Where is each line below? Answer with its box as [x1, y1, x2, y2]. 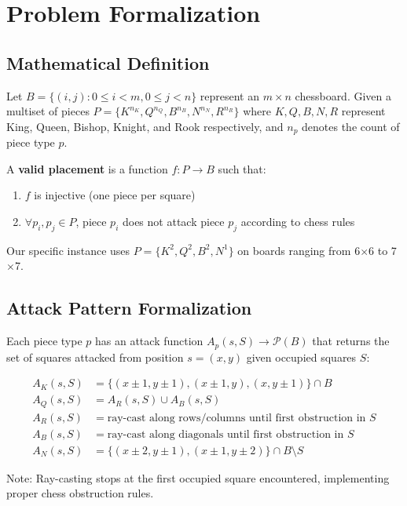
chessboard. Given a [295, 87, 392, 104]
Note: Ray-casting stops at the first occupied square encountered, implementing [6, 469, 390, 486]
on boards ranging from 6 [237, 242, 361, 258]
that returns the [312, 333, 390, 349]
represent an [200, 87, 259, 104]
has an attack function [95, 333, 203, 349]
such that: [218, 160, 266, 177]
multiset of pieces [6, 103, 90, 119]
